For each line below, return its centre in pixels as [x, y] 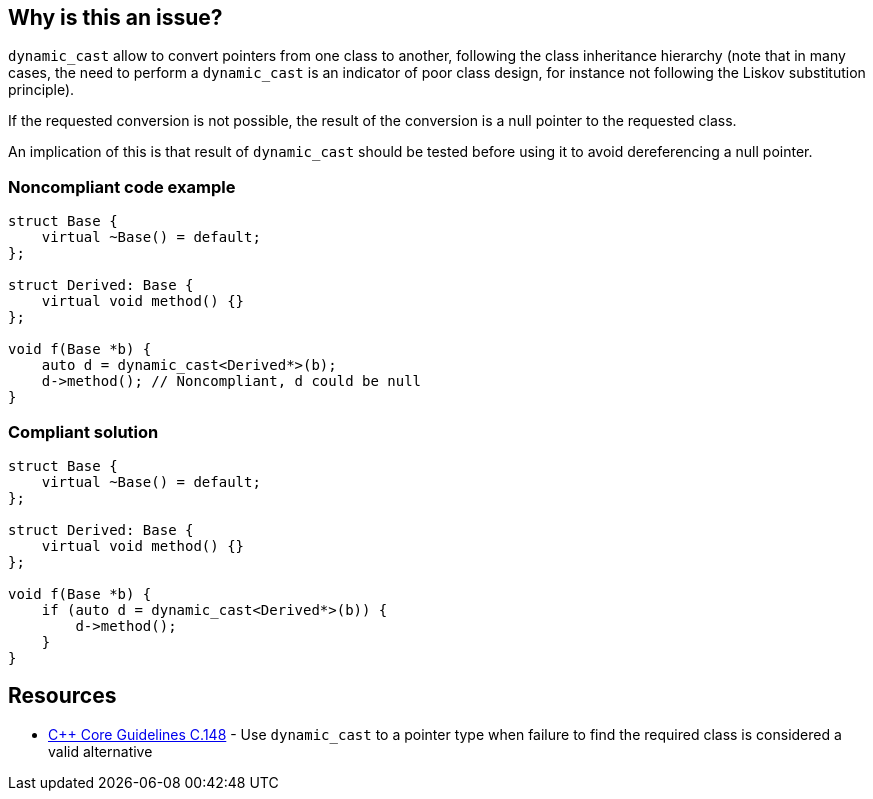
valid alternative [100, 751]
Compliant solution [83, 431]
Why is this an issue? [115, 17]
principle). [41, 90]
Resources [62, 696]
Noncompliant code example [122, 186]
